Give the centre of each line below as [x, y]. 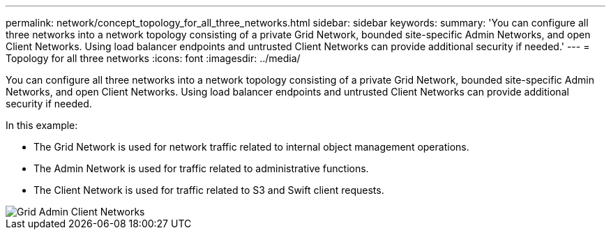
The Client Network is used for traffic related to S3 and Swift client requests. [209, 190]
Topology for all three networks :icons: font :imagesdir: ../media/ [153, 58]
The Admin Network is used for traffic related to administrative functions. [201, 168]
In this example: [42, 125]
